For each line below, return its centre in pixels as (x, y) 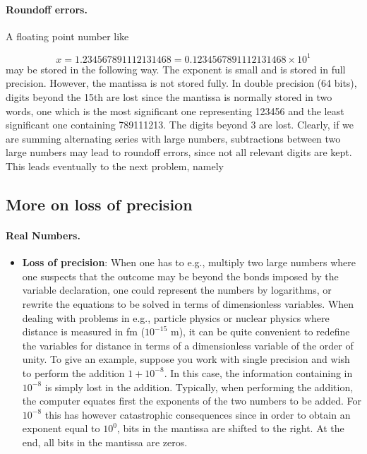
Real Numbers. (43, 235)
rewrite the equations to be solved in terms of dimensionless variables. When (188, 304)
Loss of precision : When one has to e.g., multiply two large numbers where (189, 262)
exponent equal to (61, 428)
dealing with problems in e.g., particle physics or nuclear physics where (176, 317)
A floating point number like (67, 36)
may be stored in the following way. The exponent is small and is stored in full (176, 69)
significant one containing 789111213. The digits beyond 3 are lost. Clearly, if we (180, 125)
